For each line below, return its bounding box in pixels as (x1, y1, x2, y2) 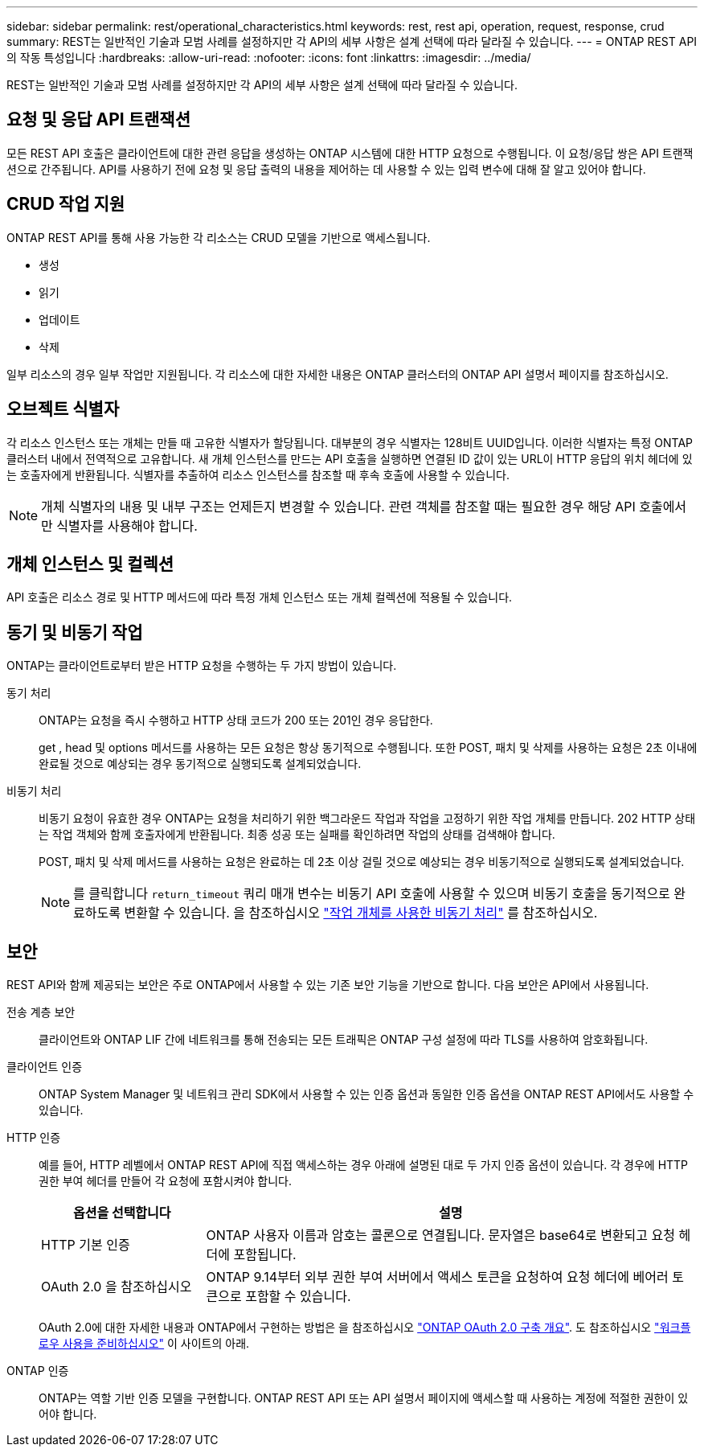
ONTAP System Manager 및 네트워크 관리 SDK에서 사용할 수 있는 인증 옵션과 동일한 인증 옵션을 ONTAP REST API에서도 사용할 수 (39, 1087, 694, 1102)
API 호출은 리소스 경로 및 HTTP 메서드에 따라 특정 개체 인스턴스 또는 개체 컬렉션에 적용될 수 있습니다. (6, 590, 513, 605)
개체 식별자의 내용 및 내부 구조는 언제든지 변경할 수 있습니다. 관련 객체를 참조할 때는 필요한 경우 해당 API (41, 498, 636, 515)
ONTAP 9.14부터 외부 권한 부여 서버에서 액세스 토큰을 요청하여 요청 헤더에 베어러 (206, 1269, 669, 1286)
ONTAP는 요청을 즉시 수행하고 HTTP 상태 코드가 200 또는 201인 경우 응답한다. (39, 713, 433, 728)
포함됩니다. (233, 1246, 297, 1263)
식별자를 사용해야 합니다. (56, 517, 198, 534)
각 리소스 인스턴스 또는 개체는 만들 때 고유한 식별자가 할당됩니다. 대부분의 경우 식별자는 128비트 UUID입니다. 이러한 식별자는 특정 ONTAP (6, 435, 693, 449)
